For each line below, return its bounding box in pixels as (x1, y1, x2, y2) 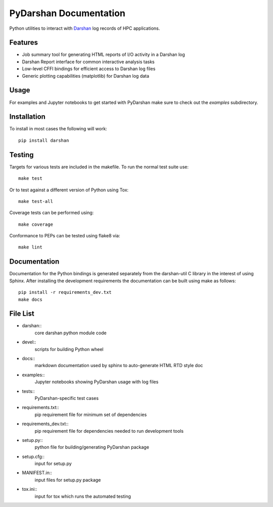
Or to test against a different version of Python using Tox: (9, 187, 129, 193)
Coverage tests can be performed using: (9, 210, 94, 216)
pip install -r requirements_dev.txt (18, 289, 112, 295)
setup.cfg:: (22, 453, 45, 460)
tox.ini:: (22, 486, 37, 492)
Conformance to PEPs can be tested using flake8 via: (9, 233, 120, 239)
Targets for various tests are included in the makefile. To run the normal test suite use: (9, 164, 189, 170)
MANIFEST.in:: (22, 470, 53, 476)
